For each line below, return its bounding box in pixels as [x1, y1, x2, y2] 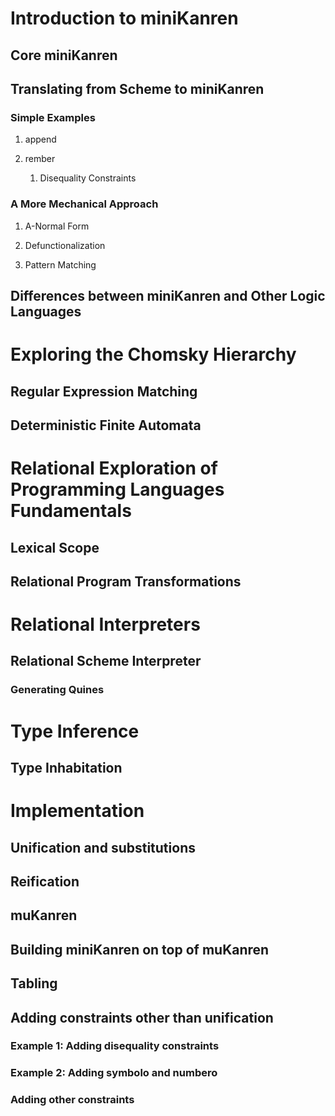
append [24, 133, 57, 146]
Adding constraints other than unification [10, 1009, 274, 1026]
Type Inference [10, 720, 140, 742]
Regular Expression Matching [10, 383, 198, 400]
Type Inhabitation [10, 759, 123, 776]
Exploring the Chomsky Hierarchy [10, 343, 297, 366]
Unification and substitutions [10, 839, 196, 856]
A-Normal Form [24, 220, 90, 232]
